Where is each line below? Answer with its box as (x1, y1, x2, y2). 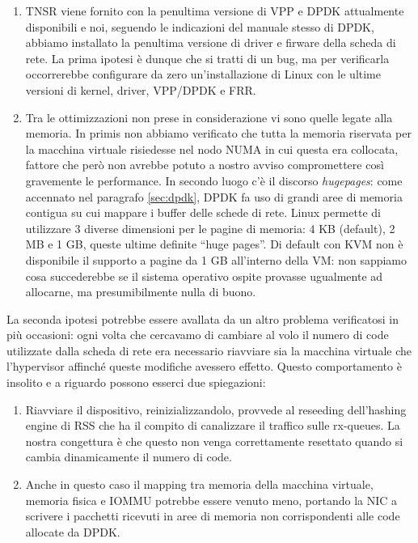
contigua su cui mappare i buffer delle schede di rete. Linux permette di (25, 204, 381, 221)
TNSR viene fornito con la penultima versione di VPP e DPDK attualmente (25, 2, 404, 19)
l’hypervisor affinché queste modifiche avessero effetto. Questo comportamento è (6, 358, 402, 375)
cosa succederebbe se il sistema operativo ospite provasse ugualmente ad (25, 267, 383, 284)
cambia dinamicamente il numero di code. (25, 448, 232, 465)
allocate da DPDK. (25, 523, 120, 540)
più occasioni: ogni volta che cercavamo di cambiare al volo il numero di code (6, 326, 389, 343)
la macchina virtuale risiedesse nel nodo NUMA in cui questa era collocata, (25, 140, 399, 157)
